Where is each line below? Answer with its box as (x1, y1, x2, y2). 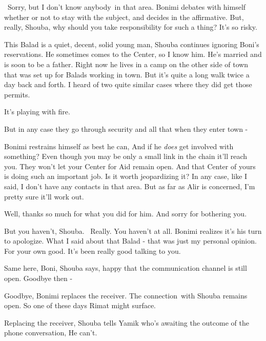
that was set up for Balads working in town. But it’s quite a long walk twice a (4, 69, 250, 79)
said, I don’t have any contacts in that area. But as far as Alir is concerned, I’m (4, 180, 255, 191)
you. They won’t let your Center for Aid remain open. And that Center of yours (4, 161, 256, 171)
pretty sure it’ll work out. (4, 191, 84, 202)
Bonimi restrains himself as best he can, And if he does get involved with (4, 141, 234, 151)
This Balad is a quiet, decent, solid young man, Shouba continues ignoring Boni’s (4, 38, 259, 49)
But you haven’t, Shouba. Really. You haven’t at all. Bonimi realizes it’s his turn (4, 225, 262, 236)
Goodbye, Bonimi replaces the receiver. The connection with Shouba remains (4, 290, 248, 300)
